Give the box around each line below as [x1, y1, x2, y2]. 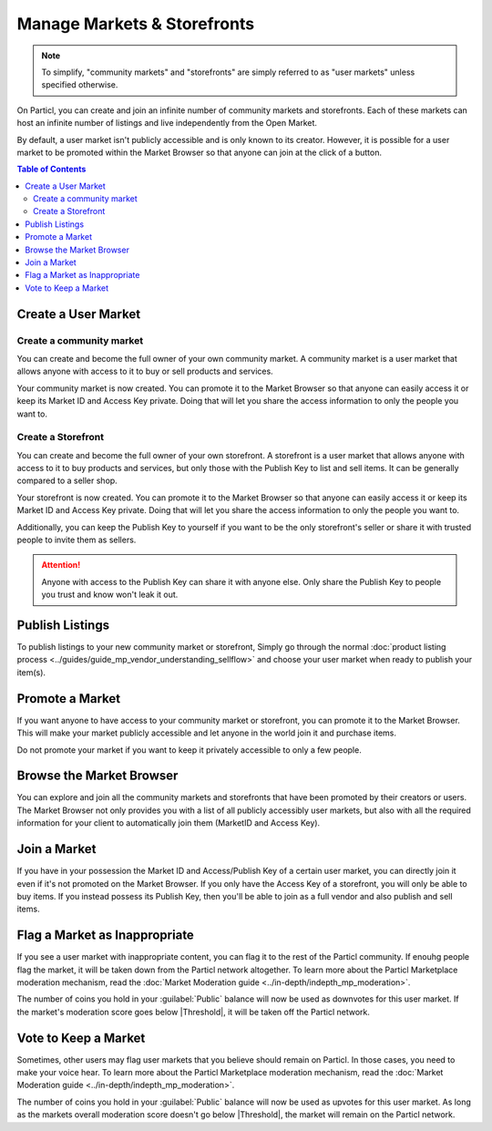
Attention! [41, 560, 81, 571]
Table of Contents [16, 164, 87, 175]
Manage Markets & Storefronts [16, 14, 255, 34]
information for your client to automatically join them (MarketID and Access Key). [16, 817, 321, 828]
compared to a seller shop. [16, 475, 118, 487]
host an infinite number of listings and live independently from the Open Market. [16, 118, 318, 129]
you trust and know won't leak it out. [41, 589, 179, 601]
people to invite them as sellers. [16, 534, 137, 545]
